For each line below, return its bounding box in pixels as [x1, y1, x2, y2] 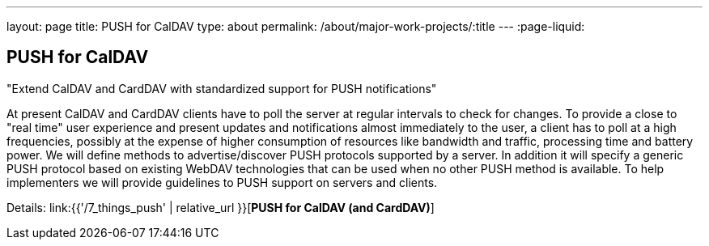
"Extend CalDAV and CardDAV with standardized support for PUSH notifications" [6, 81, 437, 95]
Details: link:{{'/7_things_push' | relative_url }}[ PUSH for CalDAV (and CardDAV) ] [6, 200, 435, 214]
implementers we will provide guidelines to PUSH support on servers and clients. [6, 175, 438, 189]
